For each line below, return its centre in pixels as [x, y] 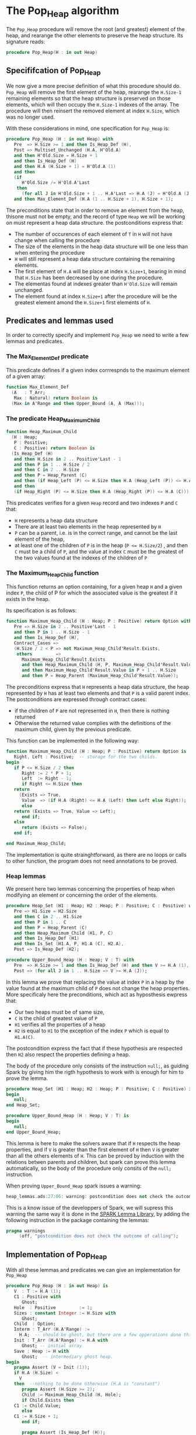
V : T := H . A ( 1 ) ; [37, 1292]
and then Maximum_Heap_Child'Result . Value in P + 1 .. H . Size [99, 670]
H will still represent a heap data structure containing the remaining [94, 259]
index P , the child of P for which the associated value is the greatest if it [92, 593]
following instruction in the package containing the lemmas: [78, 1220]
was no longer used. [31, 117]
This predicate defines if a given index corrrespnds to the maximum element [98, 370]
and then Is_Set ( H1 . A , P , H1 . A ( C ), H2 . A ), [69, 944]
